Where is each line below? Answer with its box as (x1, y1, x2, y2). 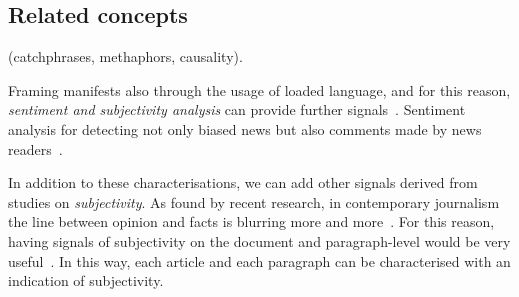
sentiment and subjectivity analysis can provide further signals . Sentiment (8, 99, 466, 120)
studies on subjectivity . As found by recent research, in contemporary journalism (8, 191, 500, 212)
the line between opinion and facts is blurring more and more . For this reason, (8, 211, 495, 232)
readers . (8, 138, 63, 159)
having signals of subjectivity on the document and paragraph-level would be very (8, 230, 511, 251)
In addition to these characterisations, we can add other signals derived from (8, 172, 478, 193)
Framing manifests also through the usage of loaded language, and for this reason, (8, 79, 511, 100)
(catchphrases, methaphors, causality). (8, 46, 243, 67)
